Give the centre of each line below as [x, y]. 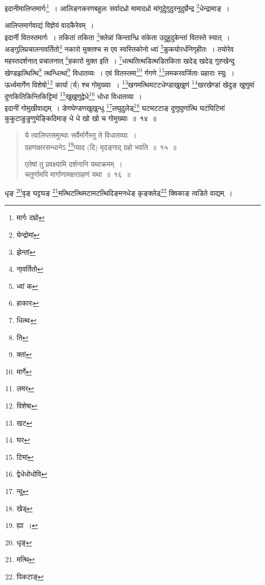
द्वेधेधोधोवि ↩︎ [32, 474]
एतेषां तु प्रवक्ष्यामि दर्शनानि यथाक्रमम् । [73, 164]
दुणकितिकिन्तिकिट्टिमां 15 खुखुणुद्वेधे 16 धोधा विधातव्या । [73, 95]
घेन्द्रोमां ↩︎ [28, 235]
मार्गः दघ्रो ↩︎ [31, 217]
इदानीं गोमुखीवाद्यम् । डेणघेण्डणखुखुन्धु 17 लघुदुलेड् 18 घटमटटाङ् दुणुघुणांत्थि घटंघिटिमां [115, 107]
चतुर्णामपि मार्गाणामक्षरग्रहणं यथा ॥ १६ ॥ [78, 174]
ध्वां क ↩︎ [27, 286]
